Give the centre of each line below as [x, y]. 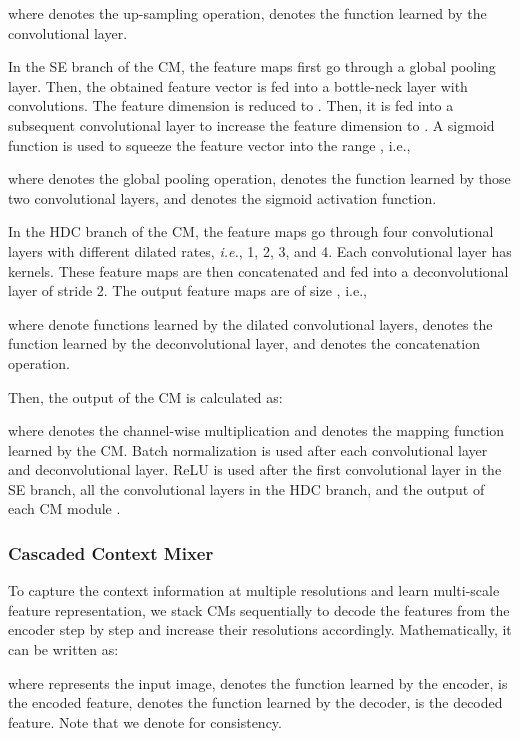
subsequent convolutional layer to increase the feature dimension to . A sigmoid [251, 124]
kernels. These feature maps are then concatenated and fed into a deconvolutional [258, 270]
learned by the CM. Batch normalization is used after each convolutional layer [248, 449]
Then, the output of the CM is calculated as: [145, 396]
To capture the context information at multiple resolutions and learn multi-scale [254, 590]
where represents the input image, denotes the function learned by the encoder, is [258, 682]
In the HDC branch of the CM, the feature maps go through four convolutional [251, 231]
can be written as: [63, 649]
